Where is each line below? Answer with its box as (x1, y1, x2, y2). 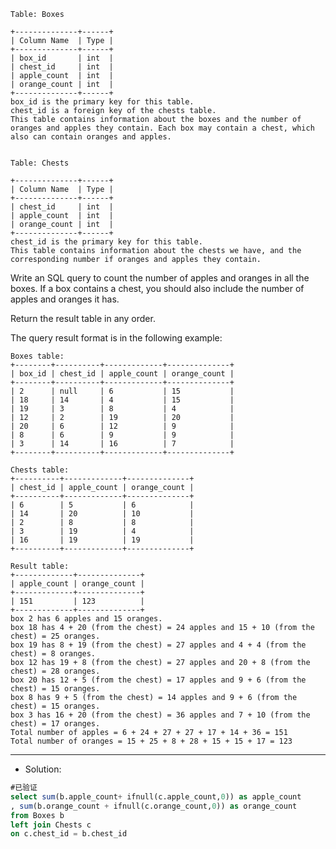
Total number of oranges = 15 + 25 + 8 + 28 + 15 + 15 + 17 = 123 (10, 736, 293, 746)
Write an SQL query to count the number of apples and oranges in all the (10, 272, 310, 284)
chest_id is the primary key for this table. (10, 237, 203, 247)
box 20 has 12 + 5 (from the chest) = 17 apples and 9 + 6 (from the (10, 675, 307, 685)
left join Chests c (10, 820, 92, 830)
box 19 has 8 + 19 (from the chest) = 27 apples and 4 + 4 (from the (10, 640, 307, 650)
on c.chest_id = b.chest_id (10, 829, 128, 839)
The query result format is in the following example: (10, 332, 223, 344)
